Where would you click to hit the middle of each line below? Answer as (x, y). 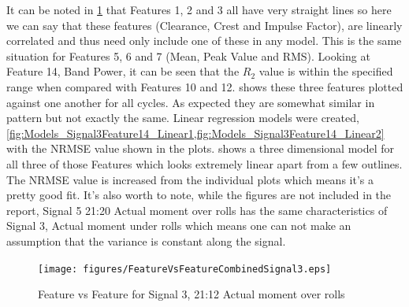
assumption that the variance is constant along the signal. (146, 240)
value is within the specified (326, 71)
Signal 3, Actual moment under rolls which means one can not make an (179, 226)
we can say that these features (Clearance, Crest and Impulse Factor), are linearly (204, 25)
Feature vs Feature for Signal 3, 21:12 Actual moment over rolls (191, 294)
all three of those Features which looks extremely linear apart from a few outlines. (204, 163)
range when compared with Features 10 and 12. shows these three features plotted (205, 86)
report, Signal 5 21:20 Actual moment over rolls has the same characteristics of (197, 210)
